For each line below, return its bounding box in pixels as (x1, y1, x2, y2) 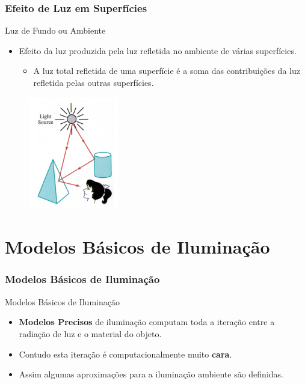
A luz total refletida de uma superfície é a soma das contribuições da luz (33, 64, 300, 77)
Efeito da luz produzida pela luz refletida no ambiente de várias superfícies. (19, 44, 297, 56)
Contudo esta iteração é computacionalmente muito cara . (19, 347, 232, 360)
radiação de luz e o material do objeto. (19, 327, 162, 340)
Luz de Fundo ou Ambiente (5, 24, 106, 37)
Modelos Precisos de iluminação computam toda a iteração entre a (19, 315, 275, 328)
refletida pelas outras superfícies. (33, 76, 154, 88)
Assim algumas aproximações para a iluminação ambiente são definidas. (19, 368, 283, 380)
